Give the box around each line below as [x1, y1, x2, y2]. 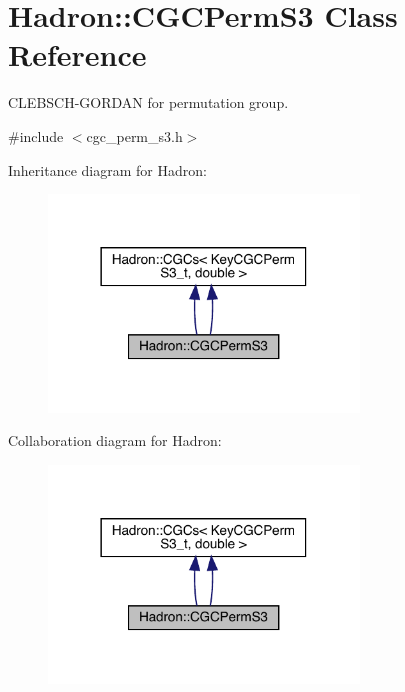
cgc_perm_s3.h [86, 125, 183, 146]
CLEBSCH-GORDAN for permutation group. [8, 92, 289, 113]
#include [8, 125, 64, 146]
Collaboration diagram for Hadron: [8, 430, 222, 451]
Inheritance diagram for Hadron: [8, 159, 207, 180]
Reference [8, 34, 147, 75]
